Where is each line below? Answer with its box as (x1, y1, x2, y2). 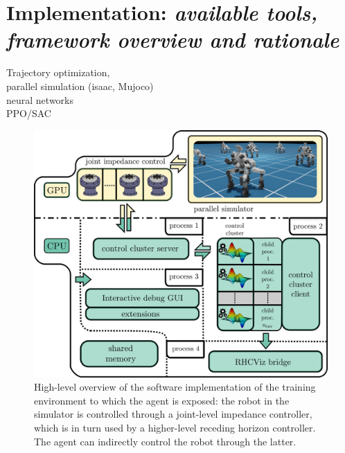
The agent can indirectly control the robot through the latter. (34, 434, 297, 448)
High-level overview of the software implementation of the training (34, 380, 316, 394)
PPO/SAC (6, 106, 51, 121)
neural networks (6, 92, 73, 107)
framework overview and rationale (6, 25, 339, 54)
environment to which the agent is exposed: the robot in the (34, 393, 290, 407)
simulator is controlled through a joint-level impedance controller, (34, 407, 312, 421)
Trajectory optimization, (6, 65, 110, 80)
